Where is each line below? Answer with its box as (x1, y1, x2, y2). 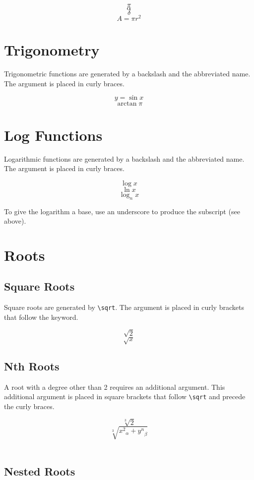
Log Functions (4, 124, 103, 145)
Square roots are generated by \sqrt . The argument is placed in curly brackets (4, 302, 244, 312)
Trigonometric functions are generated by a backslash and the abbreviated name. (4, 68, 251, 79)
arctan (117, 100, 137, 108)
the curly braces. (4, 401, 55, 412)
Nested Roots (4, 463, 75, 479)
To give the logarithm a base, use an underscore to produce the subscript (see (4, 206, 240, 216)
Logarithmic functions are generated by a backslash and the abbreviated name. (4, 153, 245, 164)
